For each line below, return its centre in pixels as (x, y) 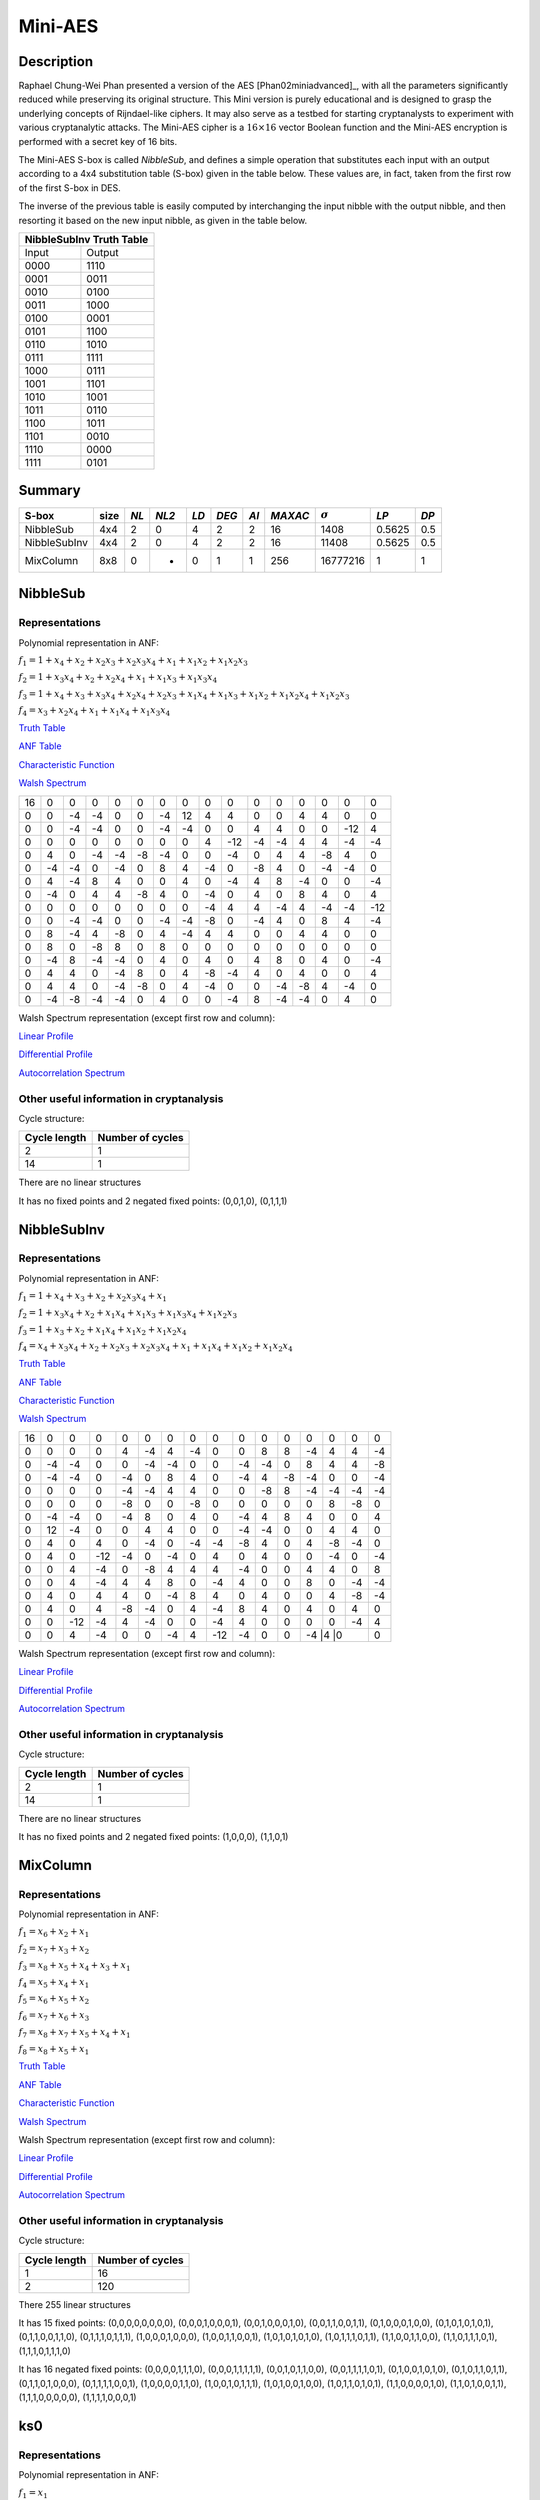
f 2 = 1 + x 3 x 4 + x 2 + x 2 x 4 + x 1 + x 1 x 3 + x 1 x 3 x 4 (118, 678)
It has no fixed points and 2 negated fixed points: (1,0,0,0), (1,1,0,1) (153, 1836)
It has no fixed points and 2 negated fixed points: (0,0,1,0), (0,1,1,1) (153, 1201)
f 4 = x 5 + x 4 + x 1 (54, 1983)
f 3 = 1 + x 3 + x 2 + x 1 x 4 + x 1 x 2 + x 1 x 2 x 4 (102, 1330)
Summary (49, 490)
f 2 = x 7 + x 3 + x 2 (54, 1949)
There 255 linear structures (75, 2304)
